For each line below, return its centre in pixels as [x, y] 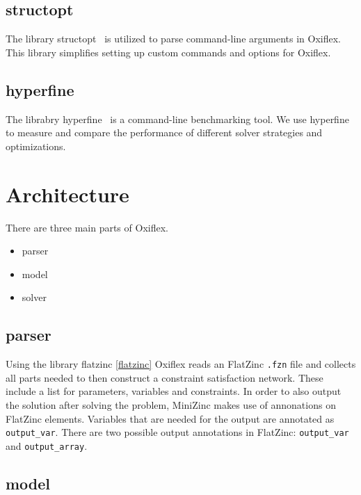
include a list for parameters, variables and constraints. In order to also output [174, 391]
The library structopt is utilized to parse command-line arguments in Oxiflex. [173, 39]
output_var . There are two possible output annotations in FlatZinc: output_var [177, 432]
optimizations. [36, 146]
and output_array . [47, 445]
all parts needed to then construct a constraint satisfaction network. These [165, 377]
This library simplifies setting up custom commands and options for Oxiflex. [168, 52]
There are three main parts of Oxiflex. [87, 227]
